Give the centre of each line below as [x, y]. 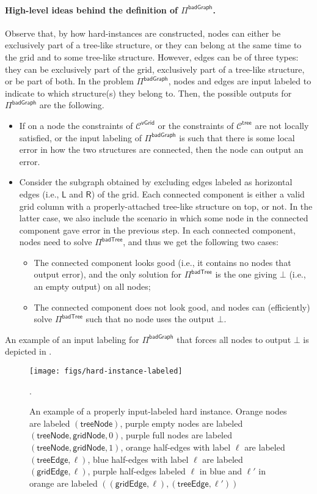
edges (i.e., [39, 194]
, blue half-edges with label [138, 459]
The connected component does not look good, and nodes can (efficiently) [172, 307]
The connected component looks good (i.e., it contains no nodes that [162, 262]
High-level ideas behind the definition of [91, 9]
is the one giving [246, 274]
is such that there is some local [237, 137]
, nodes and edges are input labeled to [240, 81]
